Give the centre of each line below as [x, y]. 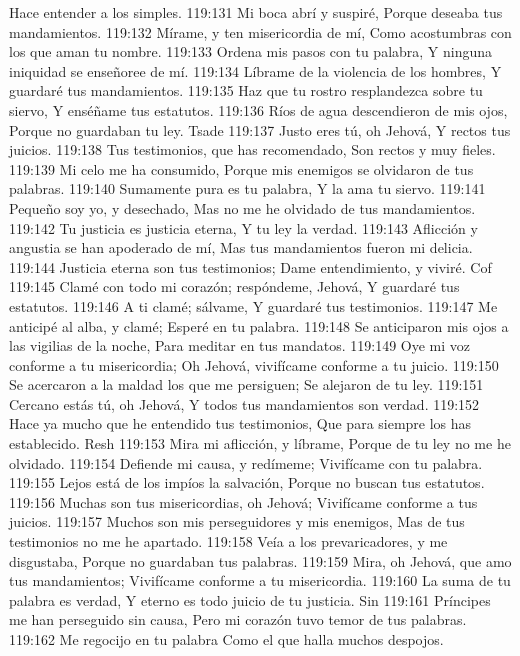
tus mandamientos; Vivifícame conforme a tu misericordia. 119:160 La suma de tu [260, 580]
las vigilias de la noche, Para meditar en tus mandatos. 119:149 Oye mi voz [239, 345]
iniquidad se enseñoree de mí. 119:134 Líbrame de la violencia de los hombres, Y [255, 70]
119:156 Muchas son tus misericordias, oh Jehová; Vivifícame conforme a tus [243, 501]
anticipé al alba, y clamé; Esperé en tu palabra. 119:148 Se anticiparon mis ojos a [259, 325]
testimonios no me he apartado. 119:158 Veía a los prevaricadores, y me [228, 541]
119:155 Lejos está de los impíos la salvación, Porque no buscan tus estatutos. [247, 482]
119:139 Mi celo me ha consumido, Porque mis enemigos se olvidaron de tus [241, 168]
